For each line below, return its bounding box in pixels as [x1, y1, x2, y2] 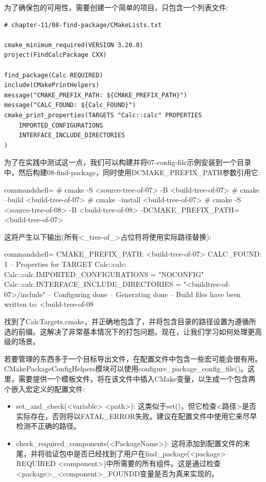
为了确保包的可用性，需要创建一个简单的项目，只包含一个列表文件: [4, 2, 228, 12]
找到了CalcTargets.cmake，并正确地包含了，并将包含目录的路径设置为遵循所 [4, 316, 256, 327]
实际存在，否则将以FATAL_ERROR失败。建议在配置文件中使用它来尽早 [16, 410, 257, 421]
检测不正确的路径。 [16, 421, 81, 431]
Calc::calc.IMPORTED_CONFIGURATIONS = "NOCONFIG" [4, 268, 204, 279]
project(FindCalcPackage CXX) [4, 51, 107, 59]
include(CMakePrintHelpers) [4, 81, 100, 89]
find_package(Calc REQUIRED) [4, 71, 103, 79]
